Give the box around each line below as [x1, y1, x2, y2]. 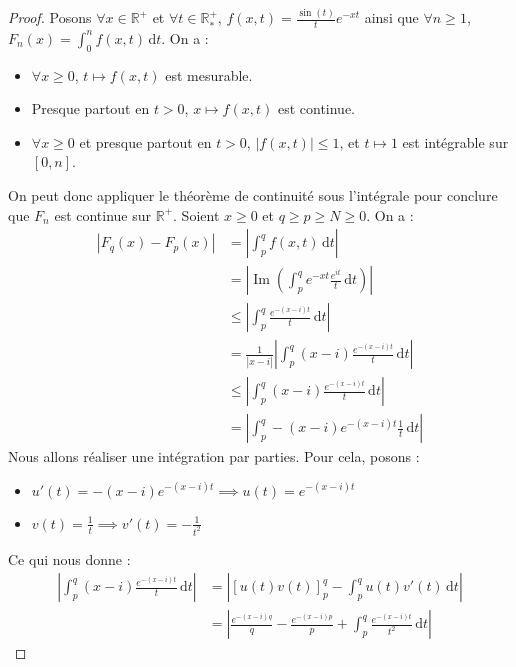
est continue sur [54, 204, 152, 225]
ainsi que [364, 7, 419, 28]
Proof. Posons [8, 7, 92, 28]
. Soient [173, 204, 220, 225]
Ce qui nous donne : [8, 548, 131, 569]
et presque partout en [79, 131, 212, 152]
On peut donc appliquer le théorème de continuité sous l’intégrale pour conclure [8, 184, 498, 205]
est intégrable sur [402, 131, 509, 152]
